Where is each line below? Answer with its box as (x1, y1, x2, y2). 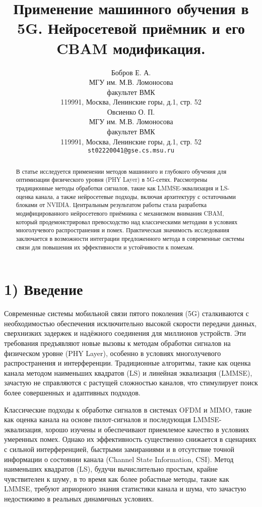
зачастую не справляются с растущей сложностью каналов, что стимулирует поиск (4, 377, 258, 388)
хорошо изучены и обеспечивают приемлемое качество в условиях (45, 424, 249, 434)
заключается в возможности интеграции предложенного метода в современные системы (16, 234, 244, 242)
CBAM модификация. (56, 37, 206, 58)
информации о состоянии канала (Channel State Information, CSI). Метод (4, 453, 234, 464)
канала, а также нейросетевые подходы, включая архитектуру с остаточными (35, 192, 236, 200)
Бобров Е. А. (111, 67, 151, 77)
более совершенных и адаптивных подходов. (4, 387, 141, 397)
